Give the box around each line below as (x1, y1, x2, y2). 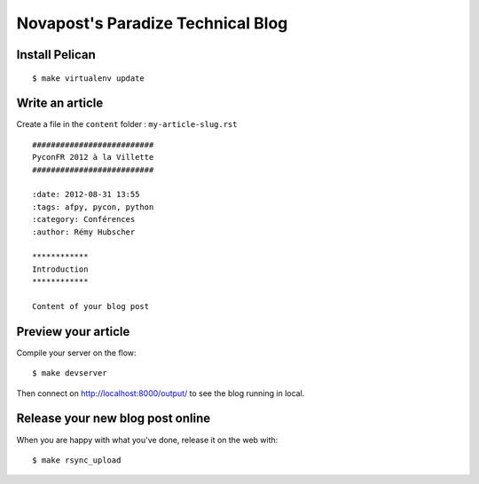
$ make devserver (32, 369, 107, 378)
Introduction (32, 264, 89, 274)
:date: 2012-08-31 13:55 (32, 189, 140, 200)
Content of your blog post (32, 301, 150, 311)
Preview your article (16, 324, 130, 339)
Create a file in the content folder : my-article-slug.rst (16, 119, 238, 130)
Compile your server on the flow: (16, 347, 137, 358)
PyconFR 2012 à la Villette (32, 152, 154, 163)
